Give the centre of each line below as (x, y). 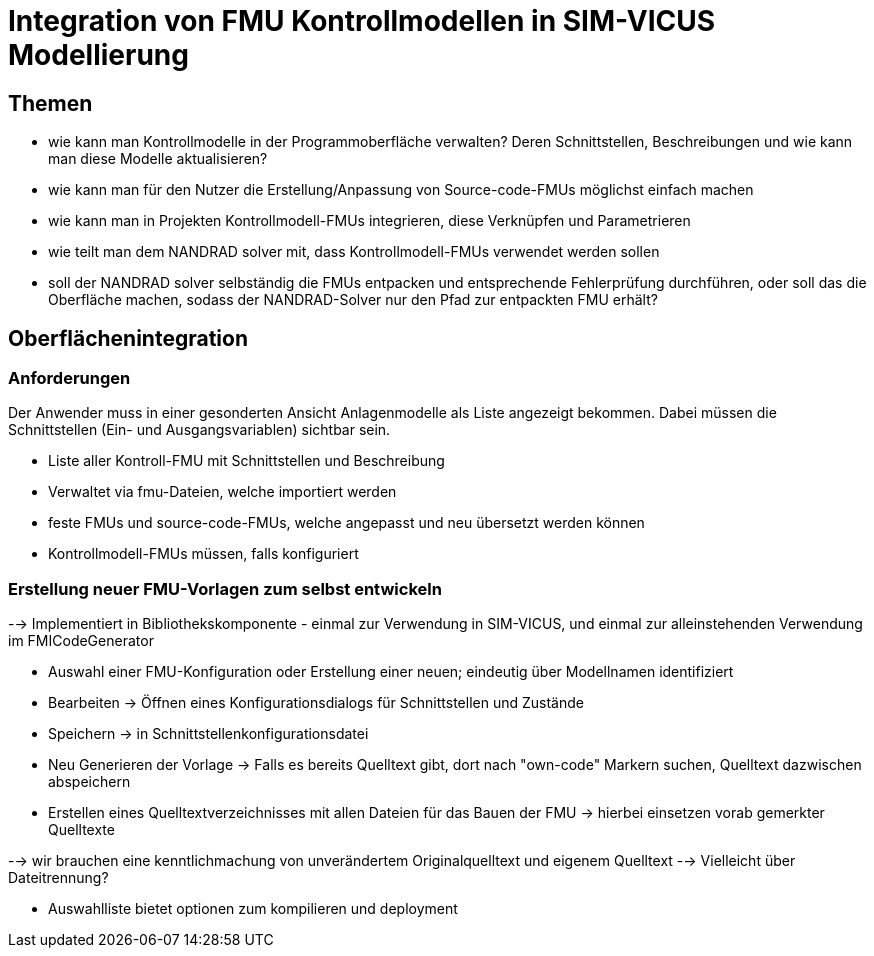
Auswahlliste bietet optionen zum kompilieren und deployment (253, 909)
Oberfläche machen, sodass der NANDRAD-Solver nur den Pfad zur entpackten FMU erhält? (353, 300)
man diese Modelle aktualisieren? (158, 159)
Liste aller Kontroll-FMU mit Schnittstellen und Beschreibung (246, 461)
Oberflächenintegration (128, 338)
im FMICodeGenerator (81, 641)
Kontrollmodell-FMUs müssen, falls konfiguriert (203, 554)
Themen (50, 103)
